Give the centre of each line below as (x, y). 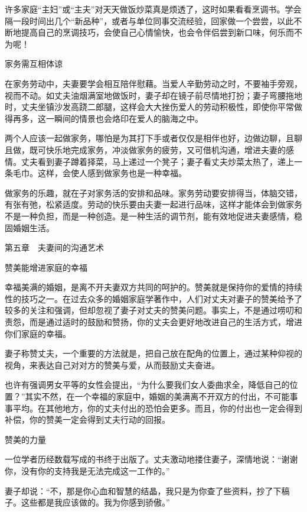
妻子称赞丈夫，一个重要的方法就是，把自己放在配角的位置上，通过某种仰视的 (153, 353)
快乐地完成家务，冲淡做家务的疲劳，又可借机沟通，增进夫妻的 (166, 149)
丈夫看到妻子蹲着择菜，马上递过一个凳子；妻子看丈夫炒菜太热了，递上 (157, 161)
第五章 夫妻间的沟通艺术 (54, 247)
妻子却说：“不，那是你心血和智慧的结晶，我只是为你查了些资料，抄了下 (143, 490)
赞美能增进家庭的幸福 (46, 267)
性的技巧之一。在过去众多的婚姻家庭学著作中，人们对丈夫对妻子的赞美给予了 (153, 298)
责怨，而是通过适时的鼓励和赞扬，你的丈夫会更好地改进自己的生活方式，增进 (153, 322)
